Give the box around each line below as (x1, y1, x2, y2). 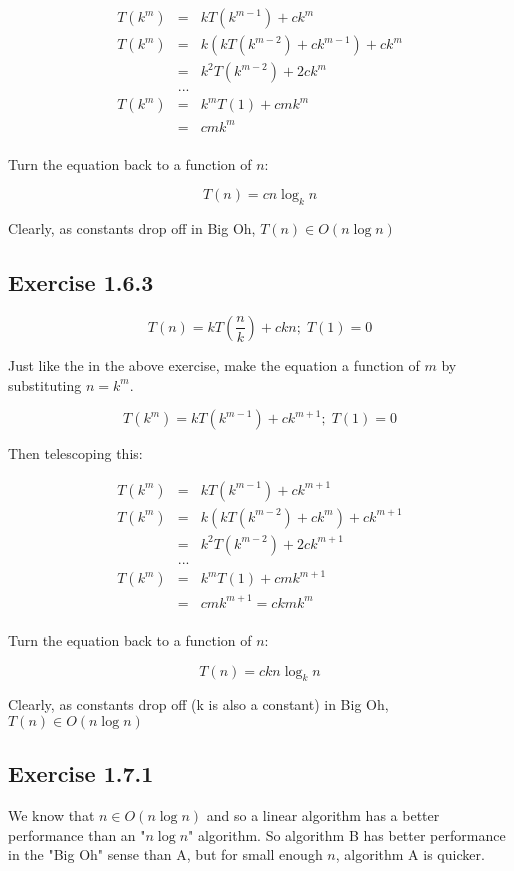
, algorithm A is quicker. (335, 844, 485, 865)
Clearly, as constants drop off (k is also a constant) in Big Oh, (8, 694, 389, 715)
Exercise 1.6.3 (8, 267, 154, 298)
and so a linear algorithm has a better (206, 805, 440, 826)
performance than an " (8, 824, 146, 845)
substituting (8, 374, 82, 395)
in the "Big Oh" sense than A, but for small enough (8, 844, 323, 865)
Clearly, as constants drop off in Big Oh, (8, 218, 256, 239)
